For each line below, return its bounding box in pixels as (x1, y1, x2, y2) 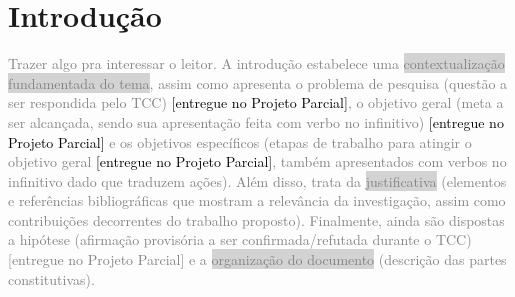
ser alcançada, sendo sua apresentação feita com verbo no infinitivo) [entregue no (8, 111, 504, 132)
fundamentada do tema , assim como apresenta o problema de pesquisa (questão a (8, 72, 508, 93)
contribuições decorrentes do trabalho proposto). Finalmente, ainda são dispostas (8, 209, 505, 230)
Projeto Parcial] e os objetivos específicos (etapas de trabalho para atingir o (8, 131, 472, 152)
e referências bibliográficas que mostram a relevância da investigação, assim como (8, 190, 506, 211)
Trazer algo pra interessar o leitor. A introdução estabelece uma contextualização (8, 53, 505, 74)
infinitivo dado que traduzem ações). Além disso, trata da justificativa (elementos (8, 170, 507, 191)
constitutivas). (8, 268, 95, 289)
